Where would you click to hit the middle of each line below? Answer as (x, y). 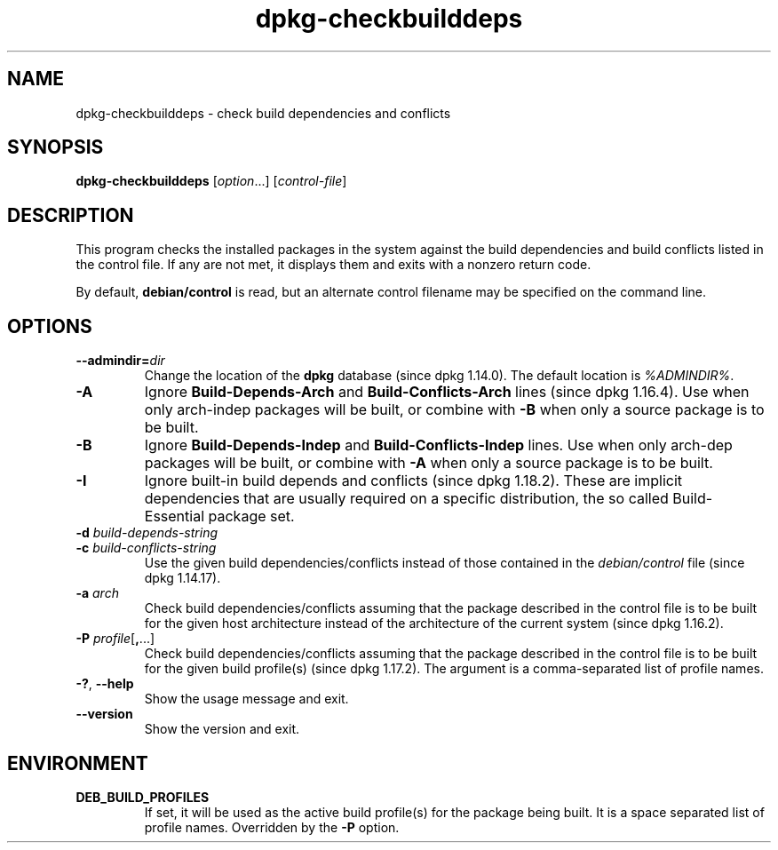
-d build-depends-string (147, 533)
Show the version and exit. (222, 729)
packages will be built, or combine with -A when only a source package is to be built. (429, 463)
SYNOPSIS (56, 147)
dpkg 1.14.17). (183, 578)
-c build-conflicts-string (146, 548)
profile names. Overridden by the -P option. (272, 827)
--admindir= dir (120, 361)
